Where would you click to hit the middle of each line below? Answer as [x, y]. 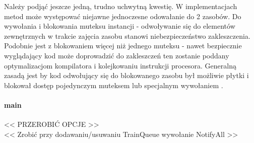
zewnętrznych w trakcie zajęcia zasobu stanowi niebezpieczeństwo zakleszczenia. [127, 35]
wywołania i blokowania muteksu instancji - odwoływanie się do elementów [120, 26]
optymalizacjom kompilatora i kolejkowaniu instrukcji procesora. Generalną [120, 65]
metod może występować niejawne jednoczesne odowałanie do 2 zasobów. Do [123, 16]
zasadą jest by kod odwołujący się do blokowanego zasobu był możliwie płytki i [126, 75]
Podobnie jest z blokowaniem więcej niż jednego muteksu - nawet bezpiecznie [123, 46]
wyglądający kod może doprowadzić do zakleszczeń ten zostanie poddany [117, 55]
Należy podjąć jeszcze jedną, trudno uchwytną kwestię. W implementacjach [121, 6]
